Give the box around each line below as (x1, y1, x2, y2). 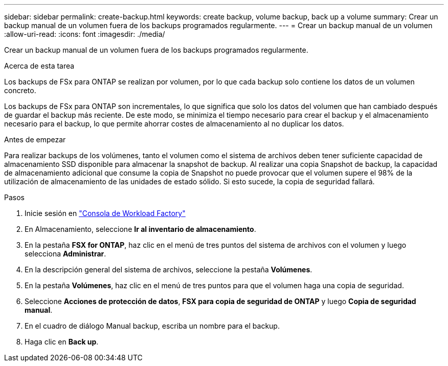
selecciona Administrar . (25, 249, 106, 258)
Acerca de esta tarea (4, 61, 75, 70)
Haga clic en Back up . (25, 337, 99, 346)
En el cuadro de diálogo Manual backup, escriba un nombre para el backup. (25, 321, 280, 330)
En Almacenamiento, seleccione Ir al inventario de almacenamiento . (25, 225, 256, 233)
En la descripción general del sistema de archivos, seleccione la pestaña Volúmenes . (25, 265, 312, 274)
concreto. (4, 86, 36, 95)
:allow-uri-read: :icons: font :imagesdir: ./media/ (4, 30, 165, 38)
